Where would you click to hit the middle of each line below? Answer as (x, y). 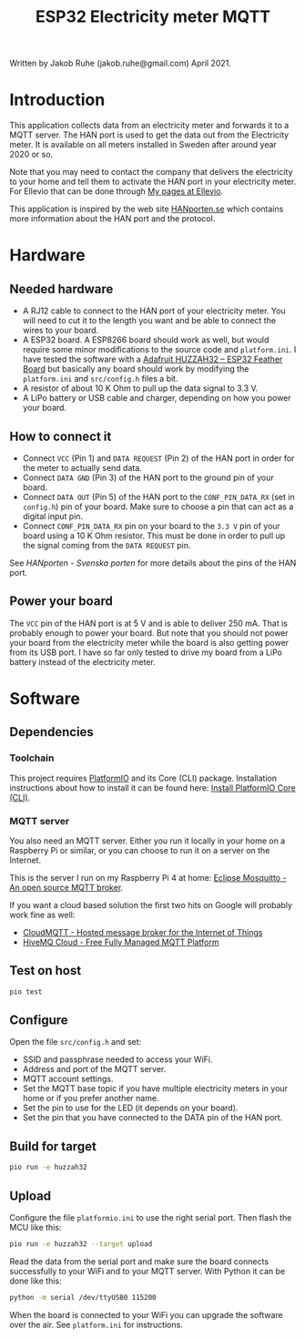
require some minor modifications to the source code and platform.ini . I (159, 350)
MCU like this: (36, 1227)
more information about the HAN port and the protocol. (112, 219)
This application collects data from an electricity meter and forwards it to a (149, 126)
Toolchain (32, 758)
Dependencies (51, 732)
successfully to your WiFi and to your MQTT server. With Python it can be (147, 1271)
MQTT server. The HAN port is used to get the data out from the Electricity (149, 135)
